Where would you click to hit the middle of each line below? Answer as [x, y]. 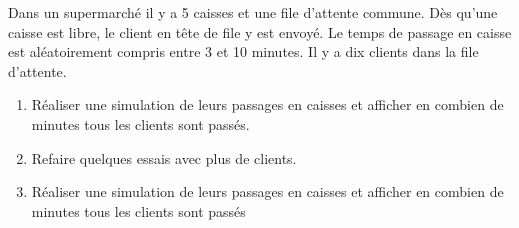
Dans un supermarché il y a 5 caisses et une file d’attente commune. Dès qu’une [253, 12]
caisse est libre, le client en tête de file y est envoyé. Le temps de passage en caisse [260, 31]
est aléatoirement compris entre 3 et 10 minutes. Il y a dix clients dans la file [243, 51]
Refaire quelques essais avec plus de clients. [164, 157]
